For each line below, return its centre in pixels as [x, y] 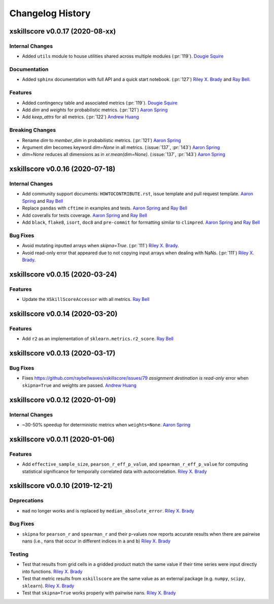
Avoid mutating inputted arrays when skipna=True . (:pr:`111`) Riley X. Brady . [101, 246]
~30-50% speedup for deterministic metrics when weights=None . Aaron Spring [106, 425]
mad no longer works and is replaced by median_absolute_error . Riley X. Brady [108, 510]
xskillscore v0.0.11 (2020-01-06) [62, 439]
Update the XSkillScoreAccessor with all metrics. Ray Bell [86, 299]
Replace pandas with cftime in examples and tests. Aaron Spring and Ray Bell [105, 208]
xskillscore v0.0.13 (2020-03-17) [62, 353]
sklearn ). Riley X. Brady [48, 586]
